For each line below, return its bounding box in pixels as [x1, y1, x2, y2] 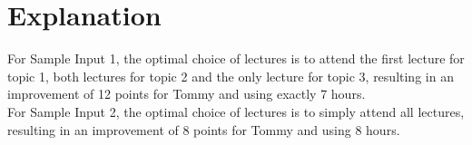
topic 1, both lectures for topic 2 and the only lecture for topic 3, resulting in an [7, 66, 454, 85]
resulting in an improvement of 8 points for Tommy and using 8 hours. [7, 120, 400, 139]
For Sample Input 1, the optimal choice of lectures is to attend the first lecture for [7, 49, 465, 68]
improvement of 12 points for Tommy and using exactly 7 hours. [7, 84, 366, 103]
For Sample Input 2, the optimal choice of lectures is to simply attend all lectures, [7, 101, 465, 121]
